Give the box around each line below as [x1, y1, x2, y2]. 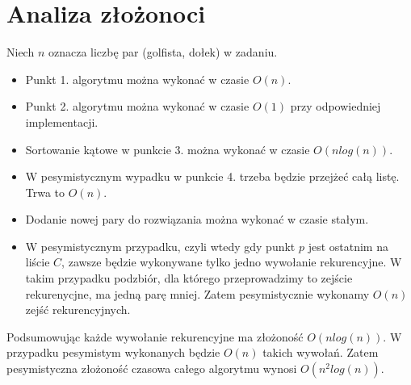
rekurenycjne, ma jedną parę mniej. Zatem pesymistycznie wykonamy [25, 285, 370, 302]
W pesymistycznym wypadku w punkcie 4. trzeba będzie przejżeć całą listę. [25, 168, 400, 185]
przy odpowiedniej [290, 98, 381, 115]
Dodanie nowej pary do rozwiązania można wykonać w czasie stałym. [25, 211, 369, 228]
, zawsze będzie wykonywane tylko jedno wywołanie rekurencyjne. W [61, 253, 402, 270]
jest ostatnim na [308, 237, 388, 254]
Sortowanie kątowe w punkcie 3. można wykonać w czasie [25, 140, 310, 157]
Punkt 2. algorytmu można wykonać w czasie [25, 98, 250, 115]
